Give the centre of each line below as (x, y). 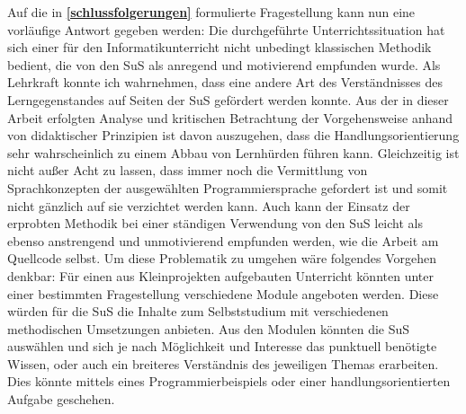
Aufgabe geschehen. (61, 399)
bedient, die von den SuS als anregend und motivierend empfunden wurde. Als (224, 64)
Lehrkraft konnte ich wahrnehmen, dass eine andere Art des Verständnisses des (225, 82)
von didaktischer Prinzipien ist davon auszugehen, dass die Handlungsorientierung (233, 135)
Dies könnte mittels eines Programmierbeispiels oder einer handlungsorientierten (229, 381)
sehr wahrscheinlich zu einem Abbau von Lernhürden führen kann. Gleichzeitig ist (233, 152)
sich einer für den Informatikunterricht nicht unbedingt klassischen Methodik (220, 47)
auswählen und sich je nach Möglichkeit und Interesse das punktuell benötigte (222, 346)
